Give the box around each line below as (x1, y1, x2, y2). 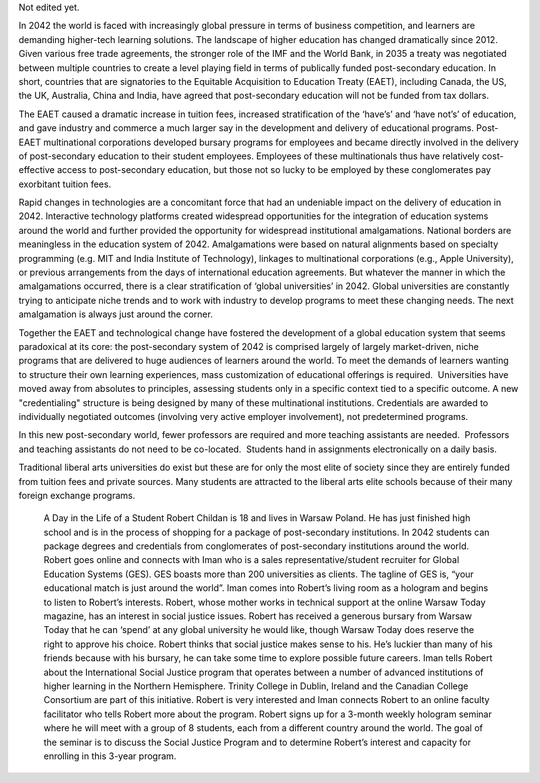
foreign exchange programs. (18, 489, 136, 501)
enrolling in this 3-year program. (43, 750, 177, 762)
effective (18, 164, 55, 176)
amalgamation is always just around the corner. (18, 308, 214, 320)
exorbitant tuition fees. (18, 178, 112, 190)
